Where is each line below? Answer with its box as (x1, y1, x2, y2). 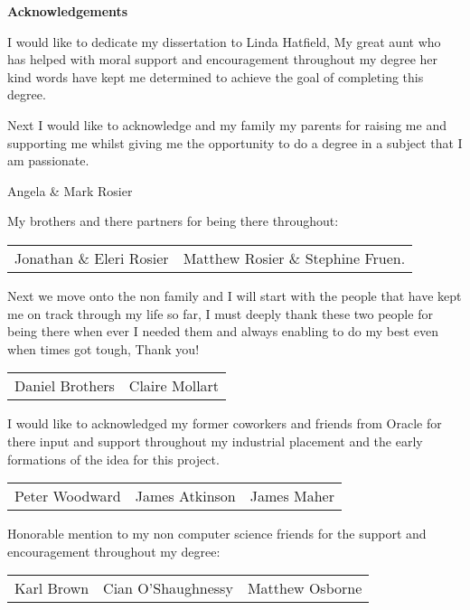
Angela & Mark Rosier (7, 181, 133, 200)
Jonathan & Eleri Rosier (14, 247, 169, 268)
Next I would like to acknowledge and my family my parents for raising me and (7, 115, 446, 134)
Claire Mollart (128, 375, 220, 397)
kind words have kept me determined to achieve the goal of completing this (7, 67, 424, 86)
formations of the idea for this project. (7, 449, 220, 468)
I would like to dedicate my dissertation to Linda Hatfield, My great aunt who (7, 32, 441, 51)
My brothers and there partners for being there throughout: (7, 211, 339, 230)
